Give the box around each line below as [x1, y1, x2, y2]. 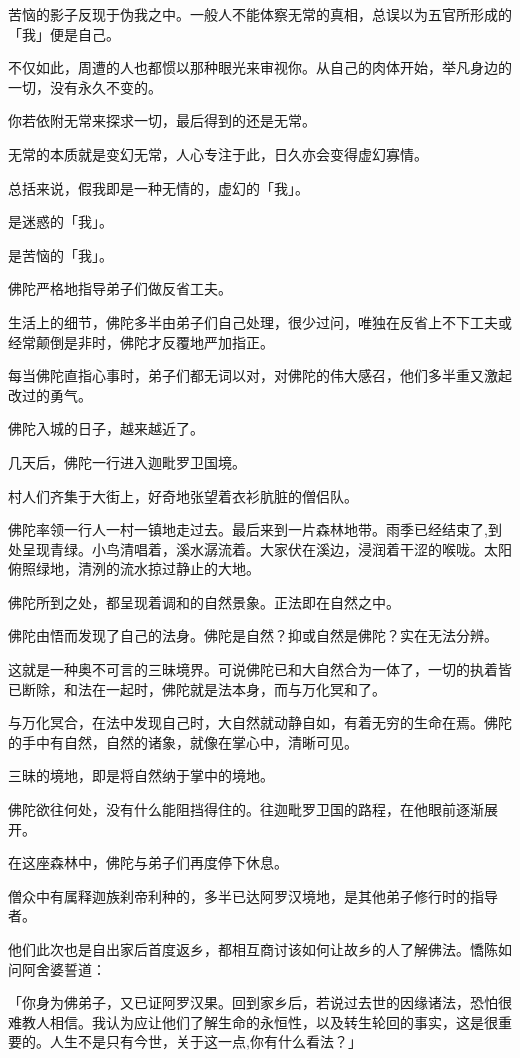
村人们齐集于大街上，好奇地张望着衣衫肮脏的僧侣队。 [8, 485, 358, 506]
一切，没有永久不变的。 [8, 76, 162, 97]
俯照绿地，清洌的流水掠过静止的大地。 [8, 558, 260, 579]
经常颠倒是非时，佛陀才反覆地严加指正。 [8, 331, 274, 352]
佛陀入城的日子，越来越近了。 [8, 418, 204, 439]
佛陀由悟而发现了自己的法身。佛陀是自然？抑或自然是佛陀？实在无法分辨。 [8, 625, 498, 646]
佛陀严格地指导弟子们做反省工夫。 [8, 278, 232, 299]
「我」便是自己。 [8, 23, 120, 44]
